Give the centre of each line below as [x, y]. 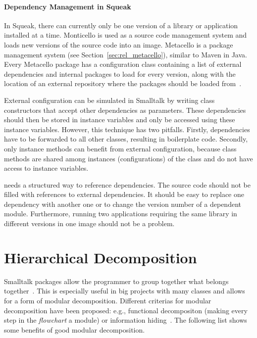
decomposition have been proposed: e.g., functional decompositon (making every [126, 310]
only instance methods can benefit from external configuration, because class [120, 148]
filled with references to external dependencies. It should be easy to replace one [124, 194]
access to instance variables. [46, 168]
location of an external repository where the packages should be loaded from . [123, 83]
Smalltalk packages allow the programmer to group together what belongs [116, 281]
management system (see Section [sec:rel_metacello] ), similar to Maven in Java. [126, 54]
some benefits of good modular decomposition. [75, 329]
